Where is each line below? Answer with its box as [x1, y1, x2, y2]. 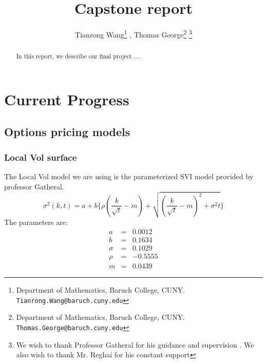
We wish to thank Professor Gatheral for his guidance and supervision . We [16, 339, 254, 350]
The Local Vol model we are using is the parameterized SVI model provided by [4, 171, 254, 182]
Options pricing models [4, 124, 130, 140]
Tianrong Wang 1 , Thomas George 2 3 [75, 28, 192, 40]
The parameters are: [4, 217, 68, 227]
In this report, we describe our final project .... [16, 52, 141, 61]
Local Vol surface [4, 150, 77, 163]
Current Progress [4, 88, 129, 109]
